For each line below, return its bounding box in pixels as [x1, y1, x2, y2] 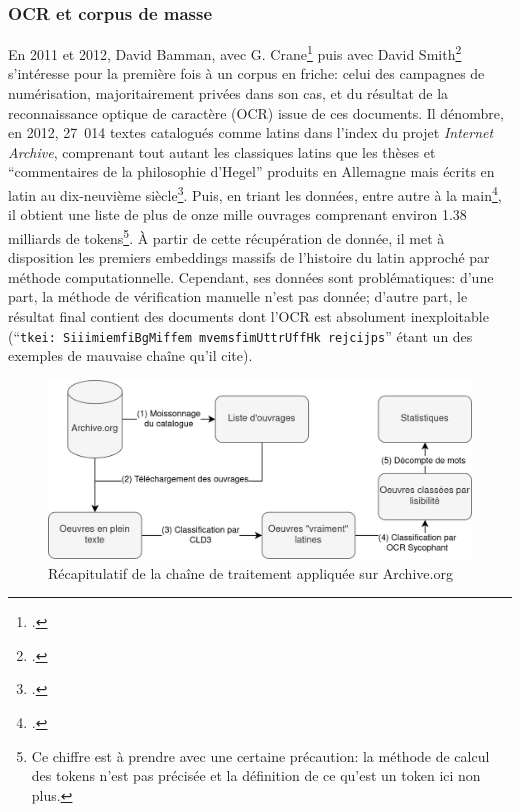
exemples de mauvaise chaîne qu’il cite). [8, 345, 253, 366]
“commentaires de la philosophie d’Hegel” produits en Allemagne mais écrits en [8, 161, 495, 182]
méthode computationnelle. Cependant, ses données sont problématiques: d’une [8, 266, 494, 287]
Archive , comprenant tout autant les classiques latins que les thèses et [8, 141, 436, 162]
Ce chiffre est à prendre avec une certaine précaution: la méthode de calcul [31, 745, 490, 766]
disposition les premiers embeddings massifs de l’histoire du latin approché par [8, 247, 490, 268]
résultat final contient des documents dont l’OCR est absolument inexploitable [8, 305, 489, 326]
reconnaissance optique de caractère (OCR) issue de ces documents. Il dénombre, [8, 102, 504, 123]
